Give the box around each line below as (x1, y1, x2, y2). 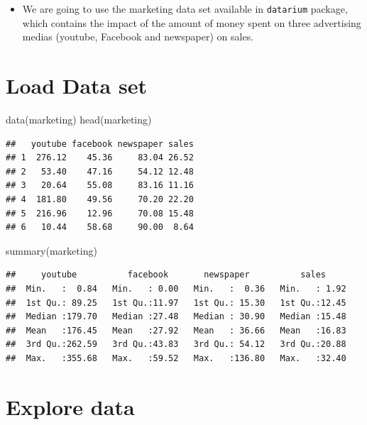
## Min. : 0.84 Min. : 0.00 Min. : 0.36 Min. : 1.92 (6, 283, 346, 294)
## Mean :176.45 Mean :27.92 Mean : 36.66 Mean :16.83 (6, 325, 346, 336)
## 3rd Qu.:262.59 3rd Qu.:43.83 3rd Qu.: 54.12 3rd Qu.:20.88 (6, 339, 346, 350)
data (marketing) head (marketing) (6, 111, 152, 126)
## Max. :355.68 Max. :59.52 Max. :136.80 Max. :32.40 (6, 353, 346, 363)
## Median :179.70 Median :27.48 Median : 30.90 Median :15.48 (6, 311, 346, 322)
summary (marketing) (6, 243, 97, 258)
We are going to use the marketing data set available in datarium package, (22, 1, 348, 16)
